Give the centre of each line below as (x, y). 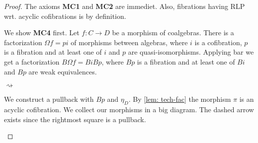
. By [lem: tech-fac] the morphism (180, 99)
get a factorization (32, 61)
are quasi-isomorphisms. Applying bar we (191, 52)
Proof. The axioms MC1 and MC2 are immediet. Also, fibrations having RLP (125, 6)
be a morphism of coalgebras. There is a (173, 33)
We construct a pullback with (49, 99)
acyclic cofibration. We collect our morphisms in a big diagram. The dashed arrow (129, 109)
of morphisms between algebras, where (129, 42)
